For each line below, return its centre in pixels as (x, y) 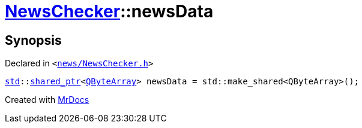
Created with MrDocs (47, 100)
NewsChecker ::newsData (109, 11)
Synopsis (33, 40)
